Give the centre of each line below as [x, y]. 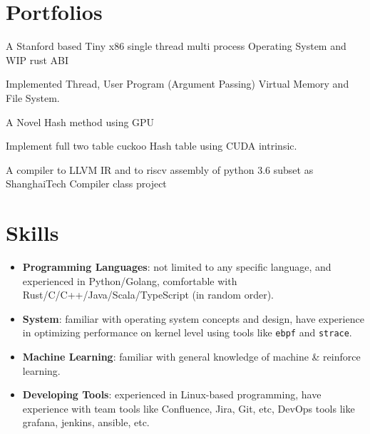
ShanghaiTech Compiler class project [86, 184]
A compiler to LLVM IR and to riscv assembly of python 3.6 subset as [160, 169]
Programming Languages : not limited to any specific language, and [177, 267]
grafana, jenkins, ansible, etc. [86, 422]
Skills [32, 233]
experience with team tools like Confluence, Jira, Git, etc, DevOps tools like [189, 408]
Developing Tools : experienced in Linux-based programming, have [172, 394]
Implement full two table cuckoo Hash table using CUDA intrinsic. [151, 146]
